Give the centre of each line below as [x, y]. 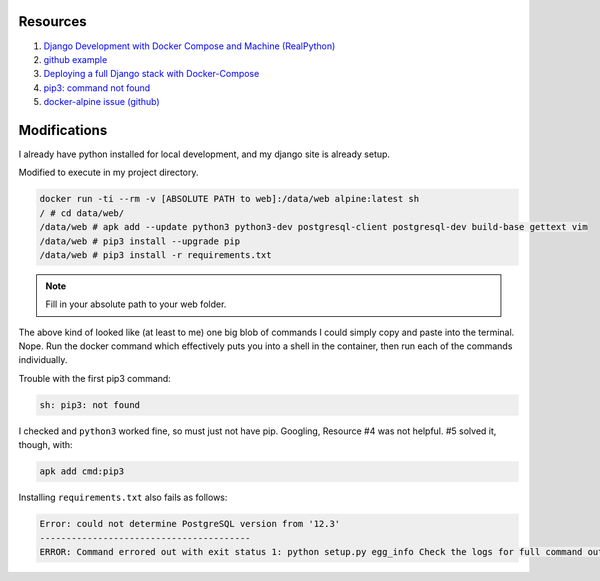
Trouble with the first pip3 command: [95, 378]
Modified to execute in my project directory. [108, 172]
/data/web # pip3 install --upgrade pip [139, 241]
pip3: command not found [97, 87]
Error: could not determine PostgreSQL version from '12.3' [190, 524]
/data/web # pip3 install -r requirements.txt [155, 254]
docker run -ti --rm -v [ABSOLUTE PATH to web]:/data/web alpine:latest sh [229, 199]
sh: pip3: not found [89, 404]
